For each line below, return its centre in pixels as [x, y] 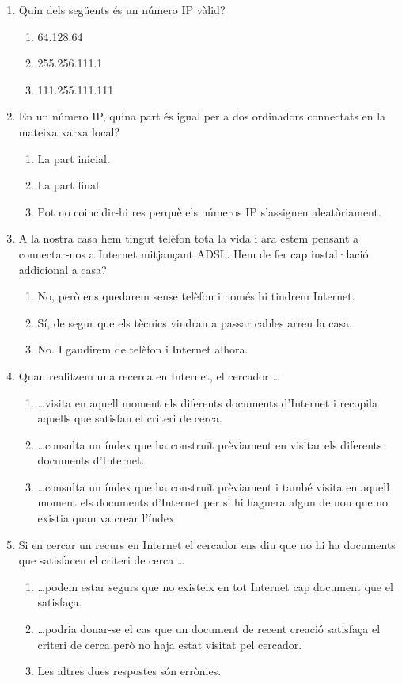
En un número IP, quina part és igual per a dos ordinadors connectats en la [202, 116]
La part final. [70, 185]
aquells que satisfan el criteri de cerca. [130, 418]
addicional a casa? [63, 269]
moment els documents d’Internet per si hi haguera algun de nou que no [213, 502]
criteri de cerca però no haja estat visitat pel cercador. [170, 644]
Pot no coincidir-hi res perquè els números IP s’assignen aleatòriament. [209, 211]
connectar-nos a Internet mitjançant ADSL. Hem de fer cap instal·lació [193, 253]
